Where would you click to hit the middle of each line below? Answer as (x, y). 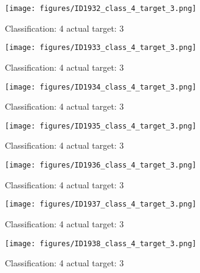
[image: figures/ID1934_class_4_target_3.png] (101, 87)
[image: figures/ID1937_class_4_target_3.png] (101, 204)
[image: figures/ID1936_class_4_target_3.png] (101, 165)
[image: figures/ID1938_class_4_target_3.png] (101, 243)
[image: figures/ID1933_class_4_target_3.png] (101, 48)
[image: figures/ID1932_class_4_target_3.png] (101, 9)
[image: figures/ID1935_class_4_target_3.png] (101, 126)
